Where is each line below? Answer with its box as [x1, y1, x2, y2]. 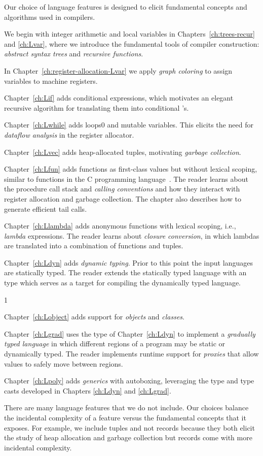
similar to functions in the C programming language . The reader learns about [4, 173, 248, 184]
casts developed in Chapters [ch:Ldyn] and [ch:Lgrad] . [4, 385, 171, 396]
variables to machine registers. [4, 75, 98, 86]
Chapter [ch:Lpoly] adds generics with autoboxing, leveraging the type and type [4, 375, 254, 386]
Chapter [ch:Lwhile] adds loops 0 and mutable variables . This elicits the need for [4, 119, 253, 130]
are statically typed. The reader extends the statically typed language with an [4, 267, 247, 278]
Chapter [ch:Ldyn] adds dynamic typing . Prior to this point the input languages [4, 257, 253, 268]
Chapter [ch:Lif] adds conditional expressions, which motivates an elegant [4, 92, 234, 103]
